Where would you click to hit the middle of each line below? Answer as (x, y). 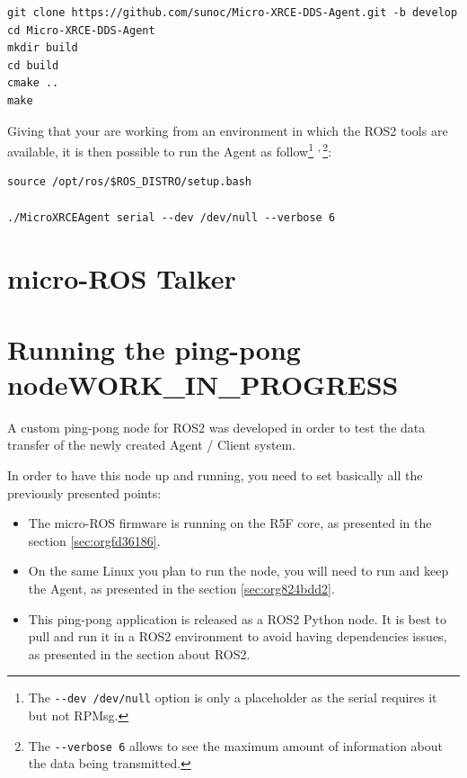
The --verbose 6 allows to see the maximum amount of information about (236, 745)
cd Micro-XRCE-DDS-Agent (81, 30)
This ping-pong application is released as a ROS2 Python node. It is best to (238, 618)
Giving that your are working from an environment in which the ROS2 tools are (228, 130)
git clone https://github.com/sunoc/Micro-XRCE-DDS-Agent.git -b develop (233, 13)
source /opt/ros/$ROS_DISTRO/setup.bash (130, 182)
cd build (33, 65)
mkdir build (43, 48)
